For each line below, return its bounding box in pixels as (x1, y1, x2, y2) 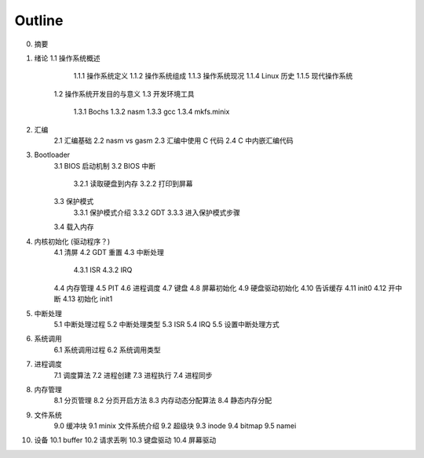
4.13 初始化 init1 (62, 294, 113, 304)
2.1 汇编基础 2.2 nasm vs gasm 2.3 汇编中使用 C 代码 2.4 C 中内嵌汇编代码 (53, 136, 294, 145)
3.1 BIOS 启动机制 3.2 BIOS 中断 (53, 161, 156, 170)
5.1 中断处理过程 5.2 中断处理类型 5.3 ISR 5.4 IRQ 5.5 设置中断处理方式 (53, 319, 280, 329)
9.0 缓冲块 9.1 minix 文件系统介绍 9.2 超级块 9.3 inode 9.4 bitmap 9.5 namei (53, 421, 297, 431)
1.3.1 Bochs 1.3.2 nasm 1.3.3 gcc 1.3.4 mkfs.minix (73, 107, 230, 117)
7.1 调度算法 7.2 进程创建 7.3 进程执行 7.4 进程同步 (53, 370, 213, 380)
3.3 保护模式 (53, 197, 94, 206)
